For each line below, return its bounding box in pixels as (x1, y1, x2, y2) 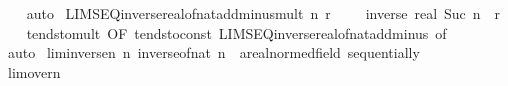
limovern (7, 61, 61, 82)
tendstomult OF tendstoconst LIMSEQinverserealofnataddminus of (26, 22, 447, 43)
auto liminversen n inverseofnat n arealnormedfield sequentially (7, 42, 420, 63)
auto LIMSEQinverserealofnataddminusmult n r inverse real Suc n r (26, 3, 501, 23)
